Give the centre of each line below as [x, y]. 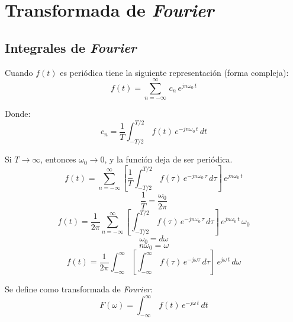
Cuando [19, 72]
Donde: [18, 114]
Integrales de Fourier [71, 47]
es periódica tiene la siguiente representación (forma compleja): [174, 72]
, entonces [58, 159]
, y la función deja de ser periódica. [168, 159]
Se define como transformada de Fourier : [79, 289]
